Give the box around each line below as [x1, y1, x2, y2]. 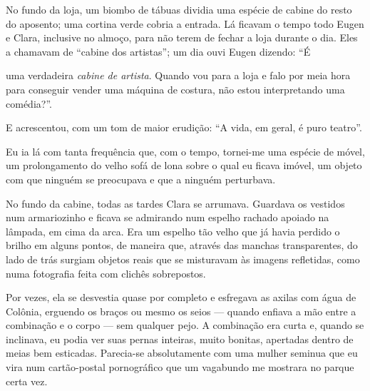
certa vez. [6, 373, 48, 388]
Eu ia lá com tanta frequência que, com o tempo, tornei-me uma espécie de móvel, [6, 143, 365, 158]
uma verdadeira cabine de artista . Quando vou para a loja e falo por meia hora [6, 68, 351, 83]
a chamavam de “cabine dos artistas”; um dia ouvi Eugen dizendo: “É [6, 44, 311, 59]
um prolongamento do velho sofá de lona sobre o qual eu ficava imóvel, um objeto [6, 158, 362, 173]
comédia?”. [6, 96, 52, 111]
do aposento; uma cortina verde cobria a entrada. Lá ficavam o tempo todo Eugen [6, 16, 364, 31]
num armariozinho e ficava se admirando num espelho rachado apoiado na [6, 210, 329, 225]
